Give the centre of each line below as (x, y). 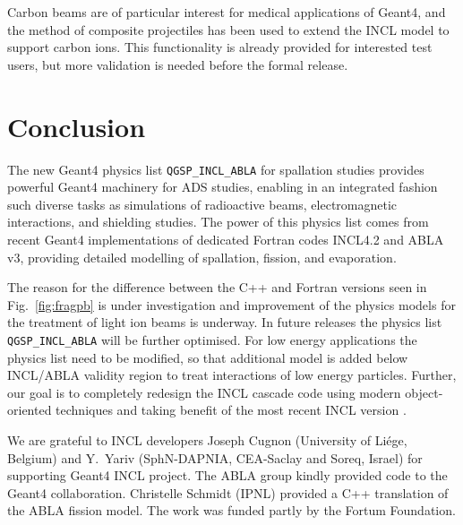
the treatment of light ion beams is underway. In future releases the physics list (225, 322)
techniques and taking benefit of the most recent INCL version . (231, 410)
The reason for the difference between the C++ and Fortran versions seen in (217, 287)
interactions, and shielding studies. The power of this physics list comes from (218, 222)
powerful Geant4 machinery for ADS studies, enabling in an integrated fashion (223, 187)
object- (424, 392)
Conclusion (77, 126)
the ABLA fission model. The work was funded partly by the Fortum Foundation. (231, 510)
